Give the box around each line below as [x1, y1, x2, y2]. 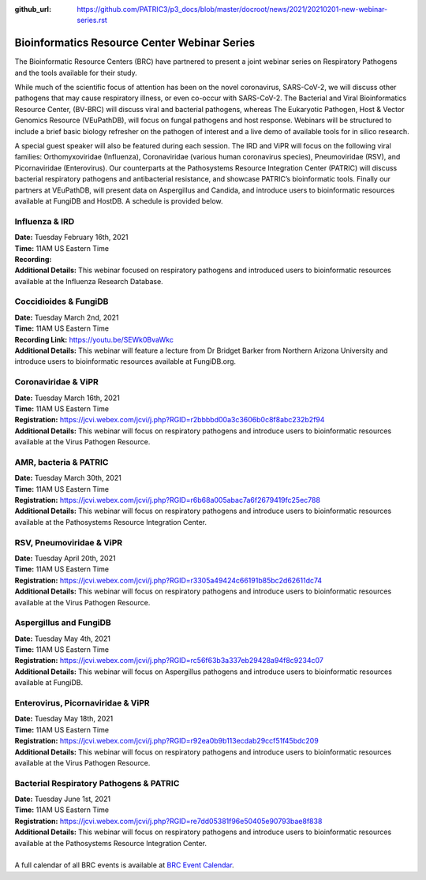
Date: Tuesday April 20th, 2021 [14, 553, 116, 563]
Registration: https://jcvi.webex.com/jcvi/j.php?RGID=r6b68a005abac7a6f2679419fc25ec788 [14, 496, 321, 505]
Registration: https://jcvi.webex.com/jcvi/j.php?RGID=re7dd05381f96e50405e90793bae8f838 [14, 816, 323, 826]
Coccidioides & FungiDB [14, 296, 109, 307]
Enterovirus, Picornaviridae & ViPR [14, 697, 150, 708]
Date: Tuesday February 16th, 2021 [14, 233, 129, 242]
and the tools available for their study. [14, 68, 137, 77]
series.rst [77, 16, 108, 25]
